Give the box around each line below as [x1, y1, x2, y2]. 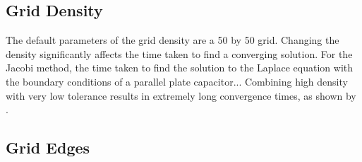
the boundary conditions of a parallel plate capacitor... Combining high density [6, 74, 348, 88]
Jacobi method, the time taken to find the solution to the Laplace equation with [6, 60, 354, 75]
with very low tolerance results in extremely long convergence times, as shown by [6, 88, 356, 103]
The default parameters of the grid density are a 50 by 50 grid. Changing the [6, 33, 339, 47]
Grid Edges [6, 137, 90, 158]
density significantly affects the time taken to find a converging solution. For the [6, 46, 353, 61]
